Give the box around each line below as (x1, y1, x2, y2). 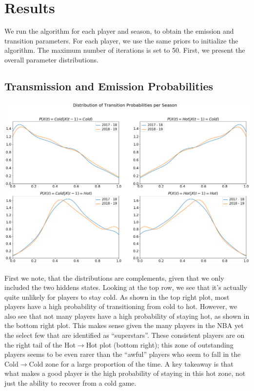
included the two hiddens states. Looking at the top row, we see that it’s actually (4, 282, 247, 292)
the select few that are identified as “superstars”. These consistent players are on (4, 330, 245, 340)
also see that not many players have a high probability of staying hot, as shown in (4, 310, 250, 321)
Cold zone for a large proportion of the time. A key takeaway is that (29, 358, 234, 369)
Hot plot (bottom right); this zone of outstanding (86, 339, 234, 350)
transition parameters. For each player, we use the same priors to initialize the (4, 35, 238, 45)
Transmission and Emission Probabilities (4, 78, 214, 93)
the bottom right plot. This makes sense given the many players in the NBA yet (4, 320, 244, 330)
